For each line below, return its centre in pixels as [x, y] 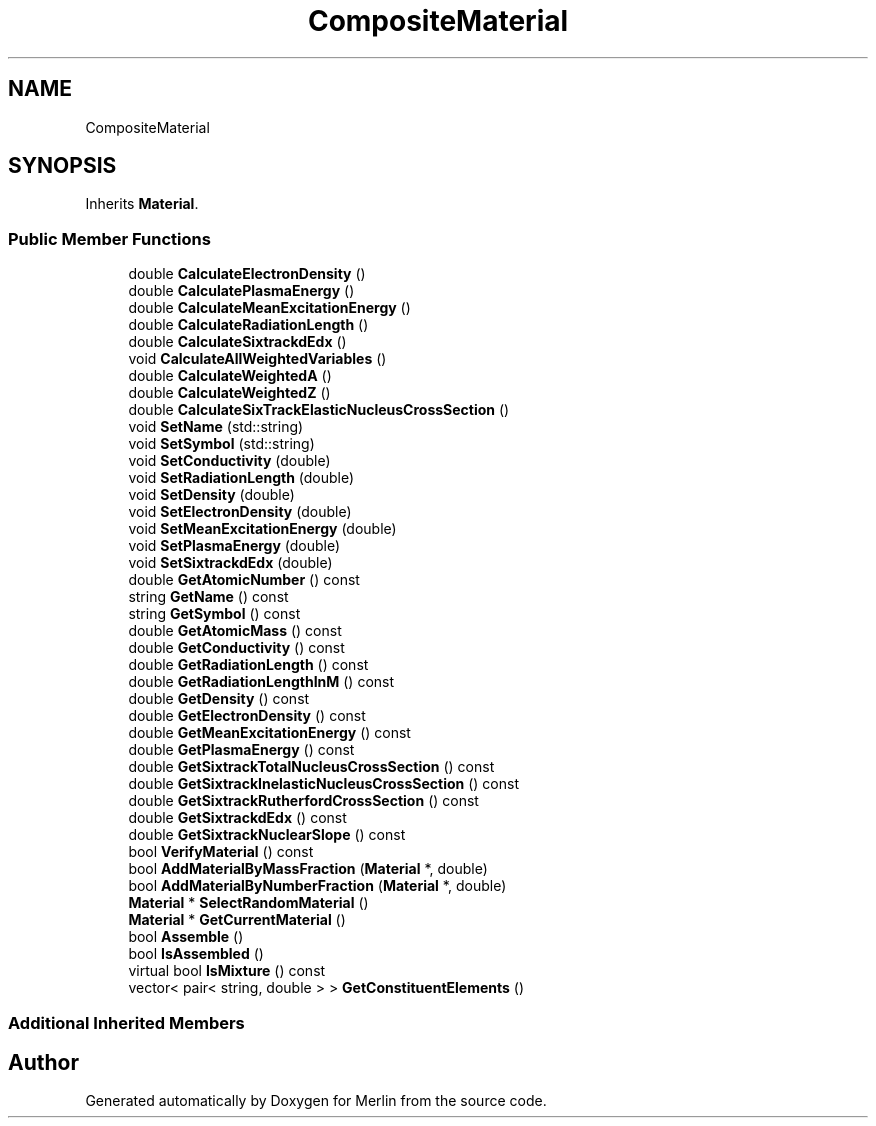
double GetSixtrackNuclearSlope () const [267, 835]
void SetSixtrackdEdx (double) [230, 563]
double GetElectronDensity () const [247, 716]
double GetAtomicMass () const [235, 631]
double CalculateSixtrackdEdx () [237, 342]
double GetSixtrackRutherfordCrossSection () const [303, 801]
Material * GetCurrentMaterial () [237, 920]
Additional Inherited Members [126, 1022]
